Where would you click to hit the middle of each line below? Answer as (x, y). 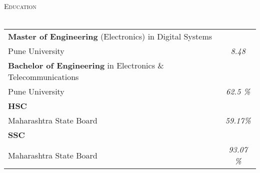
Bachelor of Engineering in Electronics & (86, 65)
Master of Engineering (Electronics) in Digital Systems (110, 36)
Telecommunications (43, 77)
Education (20, 6)
